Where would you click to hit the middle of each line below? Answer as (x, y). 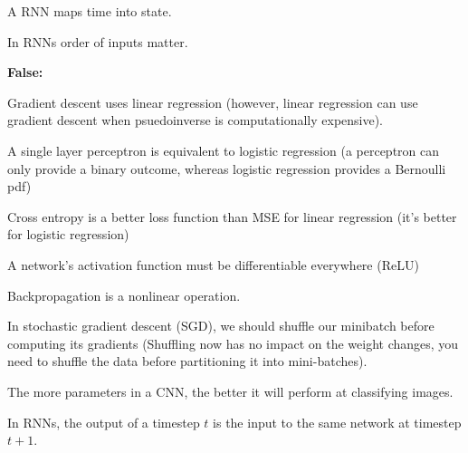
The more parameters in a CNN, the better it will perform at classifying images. (230, 391)
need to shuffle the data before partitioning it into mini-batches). (187, 361)
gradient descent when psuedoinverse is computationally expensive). (196, 120)
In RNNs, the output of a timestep (104, 422)
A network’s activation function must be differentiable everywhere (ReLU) (213, 264)
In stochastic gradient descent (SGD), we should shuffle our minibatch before (221, 326)
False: (25, 72)
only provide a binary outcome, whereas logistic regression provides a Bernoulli (227, 168)
